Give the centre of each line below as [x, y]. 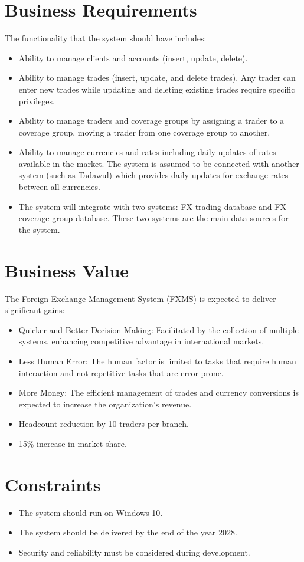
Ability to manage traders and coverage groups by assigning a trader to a [151, 121]
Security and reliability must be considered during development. [134, 552]
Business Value [67, 270]
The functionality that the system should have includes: [106, 38]
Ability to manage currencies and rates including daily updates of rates [147, 152]
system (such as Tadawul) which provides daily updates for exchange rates [153, 175]
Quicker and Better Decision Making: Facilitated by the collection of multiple [158, 329]
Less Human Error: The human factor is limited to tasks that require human [157, 361]
